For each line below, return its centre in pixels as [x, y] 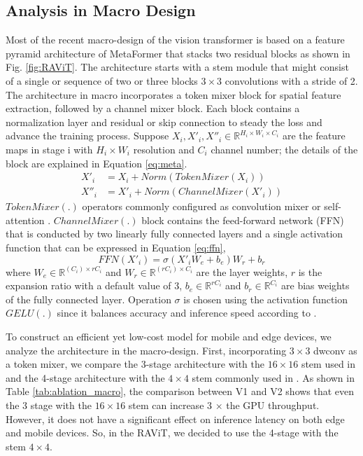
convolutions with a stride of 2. [291, 80]
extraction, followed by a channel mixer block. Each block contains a [153, 108]
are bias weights [315, 285]
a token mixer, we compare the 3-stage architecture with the [135, 364]
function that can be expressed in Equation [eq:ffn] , [116, 247]
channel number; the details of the [284, 149]
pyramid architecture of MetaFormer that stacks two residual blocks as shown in [178, 53]
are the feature [314, 136]
